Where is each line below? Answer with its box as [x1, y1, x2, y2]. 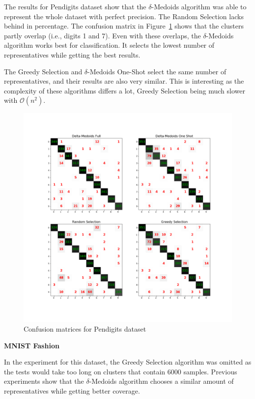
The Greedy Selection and [4, 66, 83, 76]
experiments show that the [4, 376, 84, 386]
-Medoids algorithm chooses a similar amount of [89, 376, 234, 386]
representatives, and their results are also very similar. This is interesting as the [4, 76, 244, 86]
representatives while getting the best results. [4, 49, 141, 60]
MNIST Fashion [4, 340, 59, 350]
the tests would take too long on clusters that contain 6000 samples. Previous [4, 366, 237, 376]
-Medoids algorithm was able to [151, 1, 247, 11]
